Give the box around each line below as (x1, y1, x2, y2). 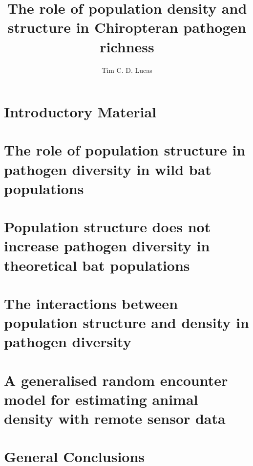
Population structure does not (4, 217, 211, 237)
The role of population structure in (4, 140, 246, 160)
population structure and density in (4, 312, 249, 333)
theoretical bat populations (4, 255, 190, 275)
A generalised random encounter (4, 370, 228, 390)
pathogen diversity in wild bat (4, 159, 211, 179)
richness (100, 36, 154, 56)
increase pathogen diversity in (4, 236, 210, 256)
